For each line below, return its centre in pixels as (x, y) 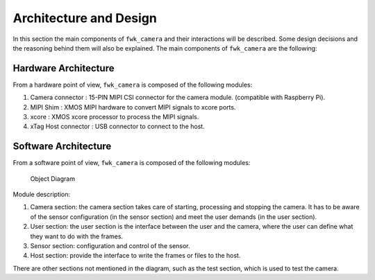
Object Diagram (53, 178)
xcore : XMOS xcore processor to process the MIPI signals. (115, 117)
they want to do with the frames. (77, 236)
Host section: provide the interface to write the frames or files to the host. (135, 256)
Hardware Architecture (64, 68)
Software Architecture (62, 147)
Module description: (42, 195)
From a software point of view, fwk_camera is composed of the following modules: (132, 163)
